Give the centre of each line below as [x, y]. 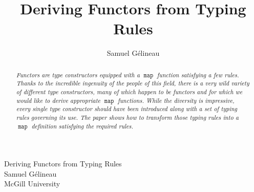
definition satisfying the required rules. [82, 126]
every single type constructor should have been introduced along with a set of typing [127, 109]
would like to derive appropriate [58, 100]
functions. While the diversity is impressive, [176, 100]
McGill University [32, 184]
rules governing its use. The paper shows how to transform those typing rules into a [128, 117]
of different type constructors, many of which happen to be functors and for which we [129, 92]
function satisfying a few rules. [198, 74]
